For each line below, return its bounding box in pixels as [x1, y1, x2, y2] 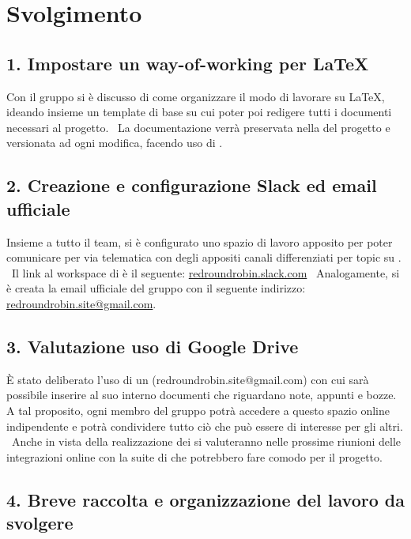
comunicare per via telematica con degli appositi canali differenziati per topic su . [6, 249, 402, 266]
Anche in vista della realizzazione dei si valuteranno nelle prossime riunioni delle [11, 433, 402, 450]
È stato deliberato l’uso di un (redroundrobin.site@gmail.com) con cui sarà [6, 371, 369, 387]
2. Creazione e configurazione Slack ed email [6, 173, 377, 198]
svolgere [6, 511, 74, 535]
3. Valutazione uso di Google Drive [6, 334, 299, 358]
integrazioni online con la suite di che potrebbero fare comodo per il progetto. [6, 448, 383, 465]
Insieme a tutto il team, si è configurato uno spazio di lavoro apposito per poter [6, 233, 393, 250]
